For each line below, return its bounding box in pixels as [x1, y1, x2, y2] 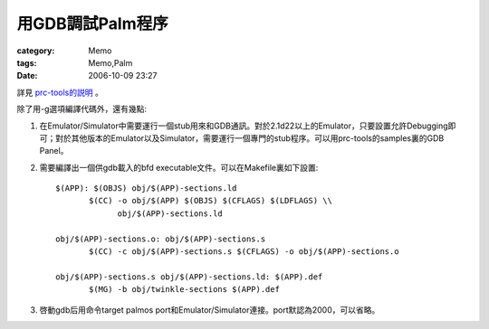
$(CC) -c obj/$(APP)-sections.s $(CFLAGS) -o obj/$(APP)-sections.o [89, 247, 399, 257]
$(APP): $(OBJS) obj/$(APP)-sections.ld [55, 183, 237, 193]
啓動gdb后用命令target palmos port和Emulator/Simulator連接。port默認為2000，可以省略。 [39, 304, 380, 315]
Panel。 [39, 146, 69, 156]
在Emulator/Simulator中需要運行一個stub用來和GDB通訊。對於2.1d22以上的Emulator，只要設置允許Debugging [39, 120, 448, 131]
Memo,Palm [88, 57, 133, 68]
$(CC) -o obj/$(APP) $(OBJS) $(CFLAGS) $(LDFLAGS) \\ [89, 195, 332, 206]
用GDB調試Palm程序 [16, 14, 168, 33]
